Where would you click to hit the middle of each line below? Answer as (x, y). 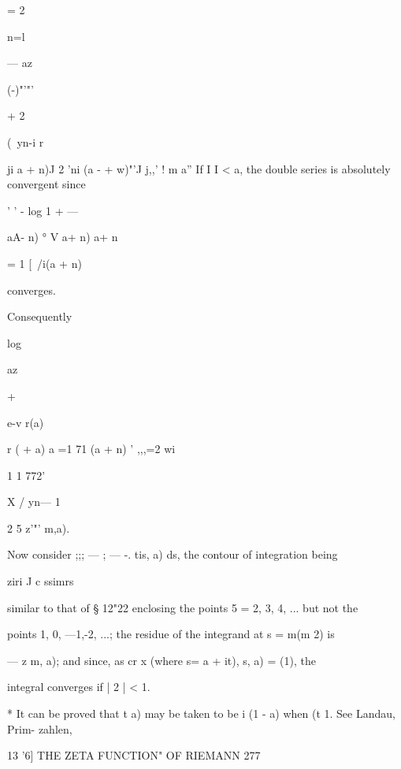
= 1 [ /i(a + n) (45, 263)
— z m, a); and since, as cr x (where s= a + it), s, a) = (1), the (162, 660)
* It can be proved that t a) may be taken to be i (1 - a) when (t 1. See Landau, (201, 713)
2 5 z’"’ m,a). (39, 528)
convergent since (46, 184)
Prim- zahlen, (40, 728)
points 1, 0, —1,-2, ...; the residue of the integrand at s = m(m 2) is (171, 634)
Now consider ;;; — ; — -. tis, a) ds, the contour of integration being (173, 554)
